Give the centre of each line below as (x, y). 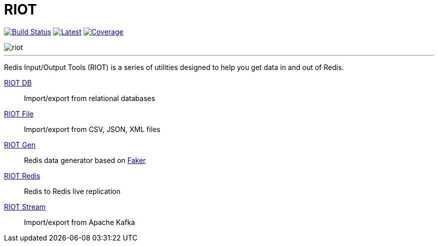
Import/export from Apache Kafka (79, 222)
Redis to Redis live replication (72, 191)
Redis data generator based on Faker (85, 160)
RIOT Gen (20, 144)
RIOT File (19, 113)
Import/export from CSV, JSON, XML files (92, 129)
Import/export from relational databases (90, 98)
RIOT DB (18, 82)
